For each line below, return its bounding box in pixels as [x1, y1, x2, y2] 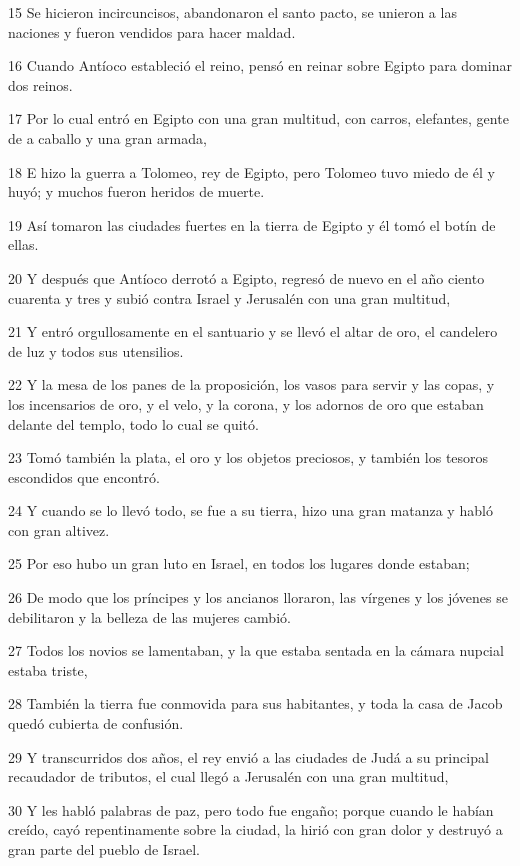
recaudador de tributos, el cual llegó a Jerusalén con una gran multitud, [8, 766, 449, 787]
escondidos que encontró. [8, 466, 160, 487]
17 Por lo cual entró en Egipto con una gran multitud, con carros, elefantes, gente [8, 108, 509, 129]
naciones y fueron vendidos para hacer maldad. [8, 21, 296, 42]
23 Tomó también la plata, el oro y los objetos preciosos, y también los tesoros [8, 447, 489, 468]
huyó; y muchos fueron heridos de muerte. [8, 181, 265, 202]
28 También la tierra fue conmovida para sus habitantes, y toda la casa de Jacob [8, 693, 503, 714]
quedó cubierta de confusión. [8, 713, 184, 734]
